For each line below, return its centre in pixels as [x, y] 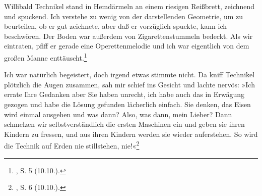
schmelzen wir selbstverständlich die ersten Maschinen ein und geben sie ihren [124, 124]
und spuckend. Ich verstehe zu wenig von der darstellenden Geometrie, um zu [124, 16]
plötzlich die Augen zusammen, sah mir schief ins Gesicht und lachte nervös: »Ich [129, 84]
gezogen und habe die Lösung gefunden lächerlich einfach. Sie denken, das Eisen [127, 104]
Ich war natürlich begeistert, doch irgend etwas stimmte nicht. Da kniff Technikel [129, 75]
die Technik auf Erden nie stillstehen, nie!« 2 [72, 145]
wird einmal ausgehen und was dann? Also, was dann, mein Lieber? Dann [118, 114]
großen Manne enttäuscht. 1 [46, 57]
